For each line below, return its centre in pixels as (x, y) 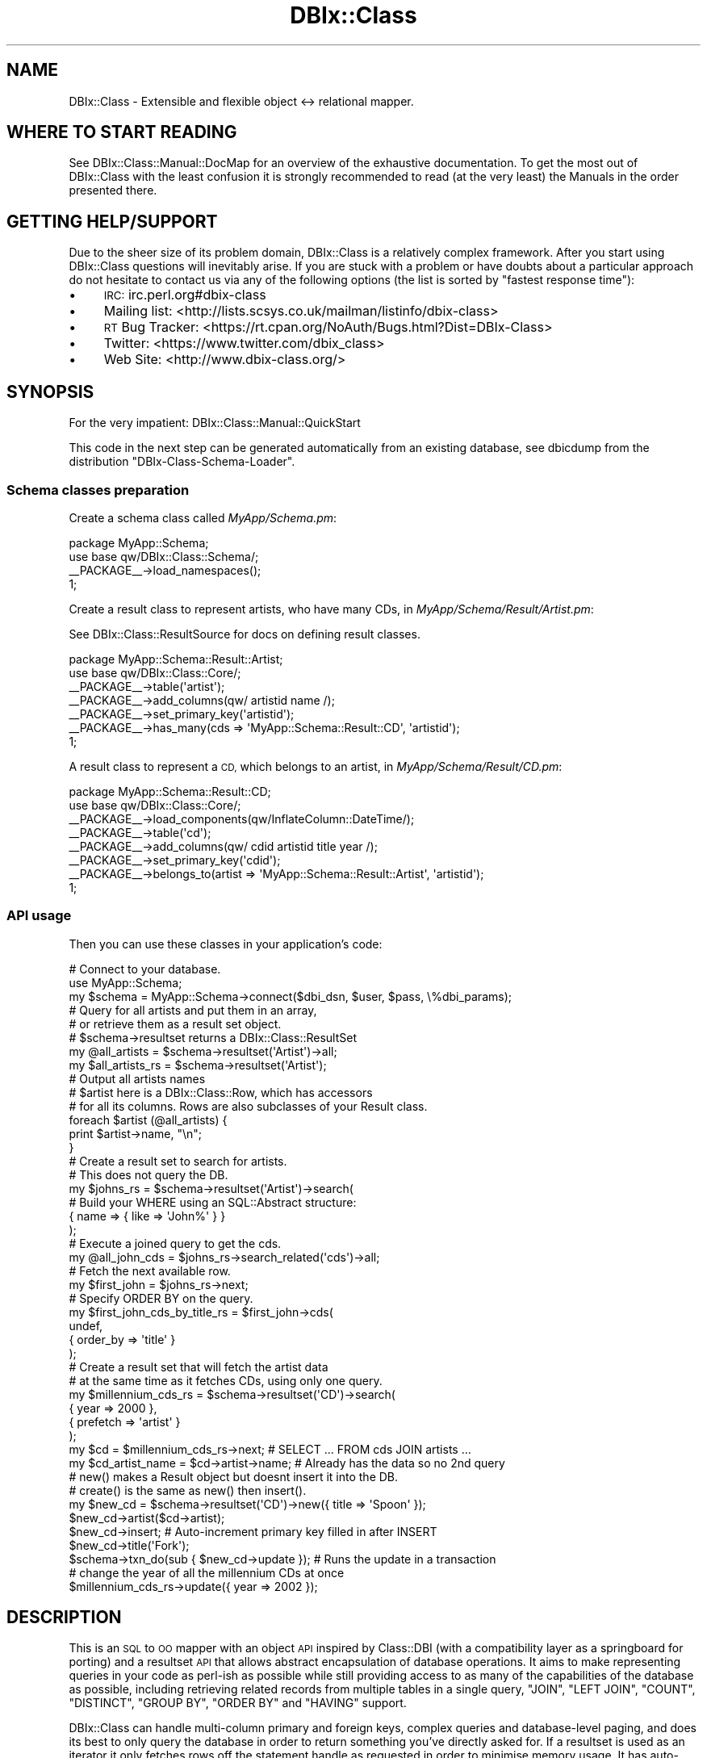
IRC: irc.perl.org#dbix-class (185, 295)
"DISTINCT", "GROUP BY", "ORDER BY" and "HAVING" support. (238, 1703)
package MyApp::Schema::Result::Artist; (176, 659)
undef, (86, 1325)
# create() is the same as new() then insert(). (188, 1490)
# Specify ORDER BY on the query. (161, 1298)
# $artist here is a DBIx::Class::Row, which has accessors (221, 1092)
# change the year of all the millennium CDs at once (207, 1572)
